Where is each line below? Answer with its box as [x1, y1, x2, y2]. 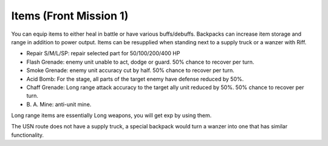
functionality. [11, 131, 44, 139]
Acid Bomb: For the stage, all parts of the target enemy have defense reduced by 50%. [26, 75, 244, 82]
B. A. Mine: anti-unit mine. [26, 101, 92, 108]
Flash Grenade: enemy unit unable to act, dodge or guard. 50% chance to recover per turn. [26, 58, 255, 65]
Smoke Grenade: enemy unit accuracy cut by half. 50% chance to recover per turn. [26, 67, 235, 74]
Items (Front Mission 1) [11, 9, 129, 22]
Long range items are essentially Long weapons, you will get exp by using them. [11, 112, 212, 119]
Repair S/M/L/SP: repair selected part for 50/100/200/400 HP [26, 50, 180, 57]
